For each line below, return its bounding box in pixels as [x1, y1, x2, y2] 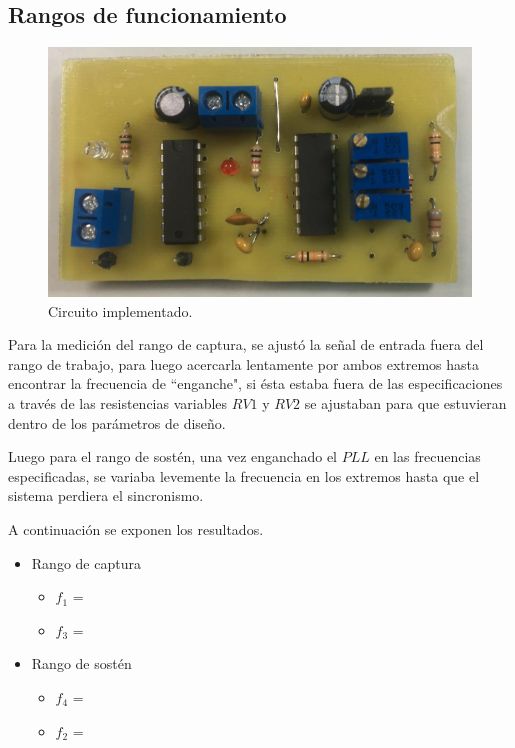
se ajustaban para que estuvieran [304, 393, 507, 414]
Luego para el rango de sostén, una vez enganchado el [8, 446, 338, 467]
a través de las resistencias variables [8, 393, 228, 414]
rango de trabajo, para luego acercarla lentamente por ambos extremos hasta [8, 353, 480, 374]
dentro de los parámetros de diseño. [8, 412, 226, 433]
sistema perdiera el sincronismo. [8, 485, 204, 506]
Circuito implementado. [48, 300, 193, 321]
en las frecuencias [374, 446, 481, 467]
